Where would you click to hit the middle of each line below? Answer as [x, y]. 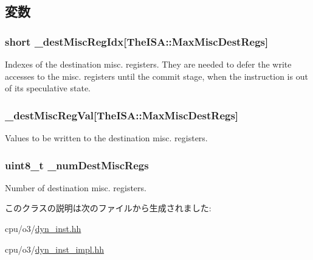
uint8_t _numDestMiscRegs [77, 165]
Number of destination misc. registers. [76, 187]
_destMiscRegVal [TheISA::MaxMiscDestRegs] [122, 115]
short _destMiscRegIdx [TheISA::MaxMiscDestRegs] [137, 41]
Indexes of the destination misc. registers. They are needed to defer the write [148, 64]
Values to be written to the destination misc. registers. [106, 138]
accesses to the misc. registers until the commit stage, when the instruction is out [156, 76]
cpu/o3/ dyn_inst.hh [43, 228]
